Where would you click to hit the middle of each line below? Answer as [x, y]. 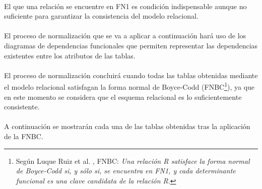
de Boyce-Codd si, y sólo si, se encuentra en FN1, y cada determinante [126, 171]
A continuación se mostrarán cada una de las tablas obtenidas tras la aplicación [127, 126]
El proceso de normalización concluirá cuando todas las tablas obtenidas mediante [131, 75]
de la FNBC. [24, 136]
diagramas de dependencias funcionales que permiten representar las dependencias [131, 45]
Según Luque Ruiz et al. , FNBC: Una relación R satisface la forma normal [133, 161]
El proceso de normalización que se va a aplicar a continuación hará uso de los [125, 36]
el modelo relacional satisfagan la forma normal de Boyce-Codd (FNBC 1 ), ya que [129, 86]
